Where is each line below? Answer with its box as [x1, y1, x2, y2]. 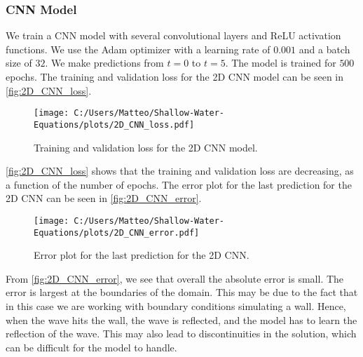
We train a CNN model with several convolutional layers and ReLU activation [6, 28, 341, 43]
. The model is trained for [225, 55, 336, 70]
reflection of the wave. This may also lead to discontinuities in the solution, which [6, 326, 357, 341]
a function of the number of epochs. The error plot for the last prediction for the [6, 177, 352, 191]
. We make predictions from [45, 55, 164, 70]
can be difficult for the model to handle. [6, 339, 177, 354]
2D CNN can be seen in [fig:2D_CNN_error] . [6, 191, 202, 206]
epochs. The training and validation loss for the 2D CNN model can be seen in [6, 69, 344, 83]
